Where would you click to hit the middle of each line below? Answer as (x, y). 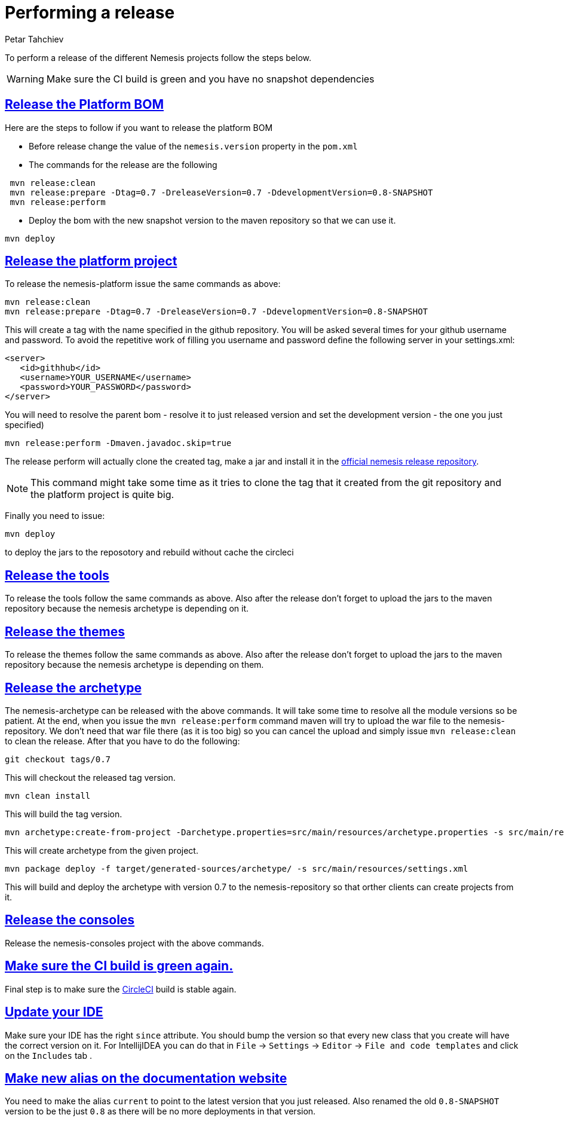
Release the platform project (91, 261)
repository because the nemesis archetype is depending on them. (134, 665)
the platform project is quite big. (102, 495)
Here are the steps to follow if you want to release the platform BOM (139, 127)
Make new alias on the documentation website (146, 1078)
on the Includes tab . (48, 1055)
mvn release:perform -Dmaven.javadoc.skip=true (118, 443)
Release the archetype (73, 688)
